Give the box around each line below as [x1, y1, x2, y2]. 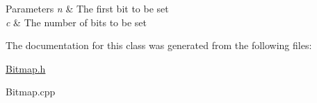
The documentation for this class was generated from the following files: [6, 38, 312, 53]
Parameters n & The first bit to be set [6, 1, 169, 15]
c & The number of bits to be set [6, 15, 147, 29]
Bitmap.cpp [6, 84, 56, 99]
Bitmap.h [6, 61, 46, 75]
